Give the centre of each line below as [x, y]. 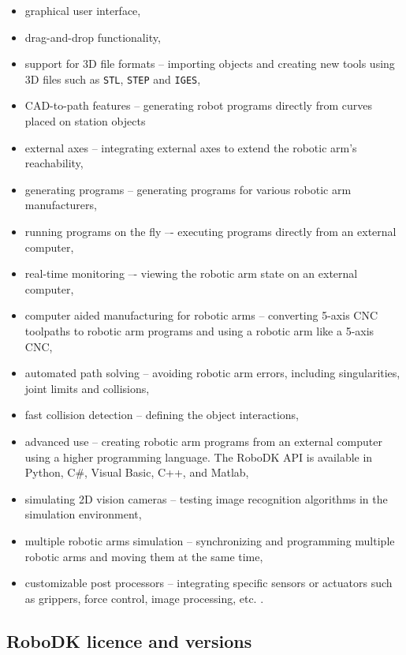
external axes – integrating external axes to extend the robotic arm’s [191, 147]
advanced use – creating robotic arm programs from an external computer [203, 441]
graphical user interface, [83, 10]
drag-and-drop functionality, [93, 37]
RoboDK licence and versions [129, 640]
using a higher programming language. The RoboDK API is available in [199, 457]
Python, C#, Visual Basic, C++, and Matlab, [137, 472]
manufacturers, [61, 205]
